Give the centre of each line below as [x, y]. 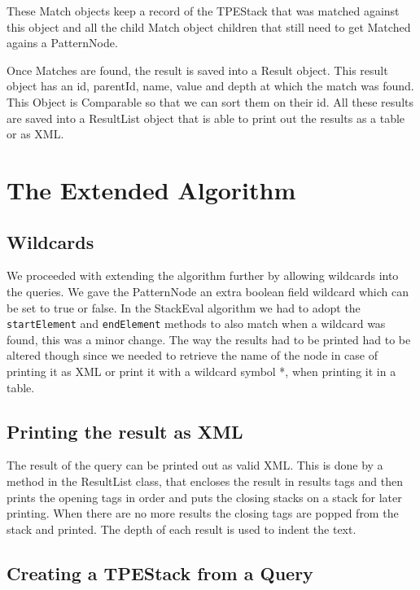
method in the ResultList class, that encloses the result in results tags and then [205, 481]
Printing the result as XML [125, 431]
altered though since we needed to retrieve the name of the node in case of [192, 355]
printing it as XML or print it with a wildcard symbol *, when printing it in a [201, 371]
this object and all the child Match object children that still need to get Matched [209, 26]
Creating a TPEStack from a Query [160, 573]
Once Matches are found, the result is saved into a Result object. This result [197, 70]
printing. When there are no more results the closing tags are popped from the [203, 513]
